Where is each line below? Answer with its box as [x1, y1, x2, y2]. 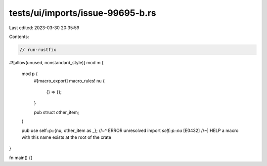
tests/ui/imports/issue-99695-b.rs [9, 7, 156, 18]
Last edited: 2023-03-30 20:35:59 [9, 25, 80, 31]
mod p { [21, 71, 38, 77]
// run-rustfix [19, 47, 56, 52]
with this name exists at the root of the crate [21, 134, 111, 140]
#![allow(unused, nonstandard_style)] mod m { [9, 59, 104, 65]
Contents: [9, 34, 29, 40]
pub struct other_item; [34, 109, 79, 115]
